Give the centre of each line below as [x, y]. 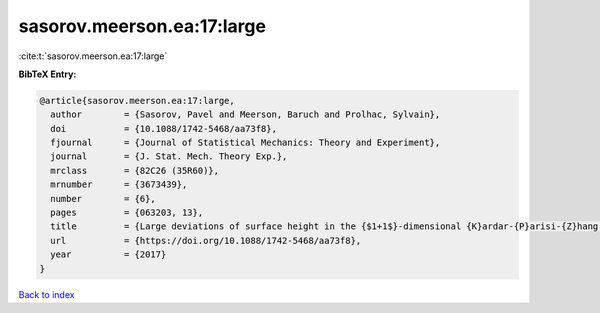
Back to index [46, 294]
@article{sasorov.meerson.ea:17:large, [137, 100]
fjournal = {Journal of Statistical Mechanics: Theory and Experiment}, [245, 143]
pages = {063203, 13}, [127, 213]
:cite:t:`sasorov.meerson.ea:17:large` [93, 56]
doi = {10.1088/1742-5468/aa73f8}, [163, 128]
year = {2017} [108, 254]
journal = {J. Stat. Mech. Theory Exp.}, [169, 156]
